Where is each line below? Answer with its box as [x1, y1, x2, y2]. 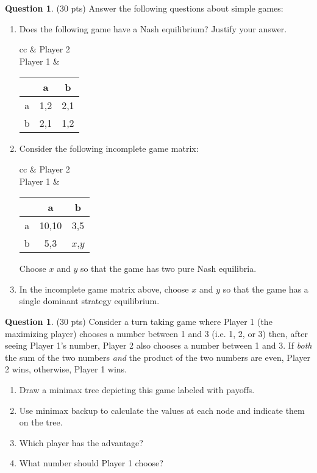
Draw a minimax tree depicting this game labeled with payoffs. [19, 383, 255, 396]
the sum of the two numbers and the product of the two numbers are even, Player [5, 350, 311, 363]
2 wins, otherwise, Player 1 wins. [5, 363, 127, 375]
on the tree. [19, 416, 63, 429]
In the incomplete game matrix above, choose [19, 282, 189, 295]
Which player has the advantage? [19, 436, 143, 449]
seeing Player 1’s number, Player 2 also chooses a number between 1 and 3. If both [5, 339, 312, 352]
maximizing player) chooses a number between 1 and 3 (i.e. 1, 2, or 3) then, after [5, 327, 308, 340]
